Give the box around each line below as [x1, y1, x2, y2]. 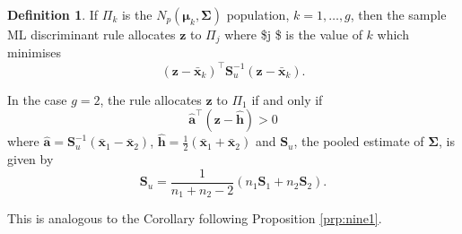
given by [7, 150, 54, 169]
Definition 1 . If [7, 5, 99, 23]
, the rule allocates [100, 90, 202, 108]
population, [226, 5, 290, 23]
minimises [7, 43, 62, 62]
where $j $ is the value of [224, 25, 362, 43]
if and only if [251, 90, 323, 108]
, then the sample [350, 5, 447, 23]
